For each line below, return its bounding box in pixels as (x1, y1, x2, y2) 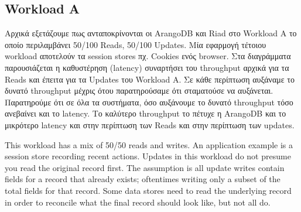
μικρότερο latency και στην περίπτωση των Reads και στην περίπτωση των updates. (5, 118, 295, 131)
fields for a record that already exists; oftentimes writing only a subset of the (5, 173, 281, 185)
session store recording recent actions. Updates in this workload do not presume (5, 150, 291, 162)
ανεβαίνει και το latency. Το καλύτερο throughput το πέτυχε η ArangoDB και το (5, 107, 286, 119)
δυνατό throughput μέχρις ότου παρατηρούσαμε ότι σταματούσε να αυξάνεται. (5, 84, 273, 97)
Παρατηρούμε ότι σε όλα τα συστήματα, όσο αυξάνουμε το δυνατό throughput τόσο (5, 95, 293, 108)
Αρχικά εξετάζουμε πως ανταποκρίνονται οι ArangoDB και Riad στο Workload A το (5, 27, 297, 39)
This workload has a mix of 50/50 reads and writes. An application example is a (5, 138, 293, 151)
